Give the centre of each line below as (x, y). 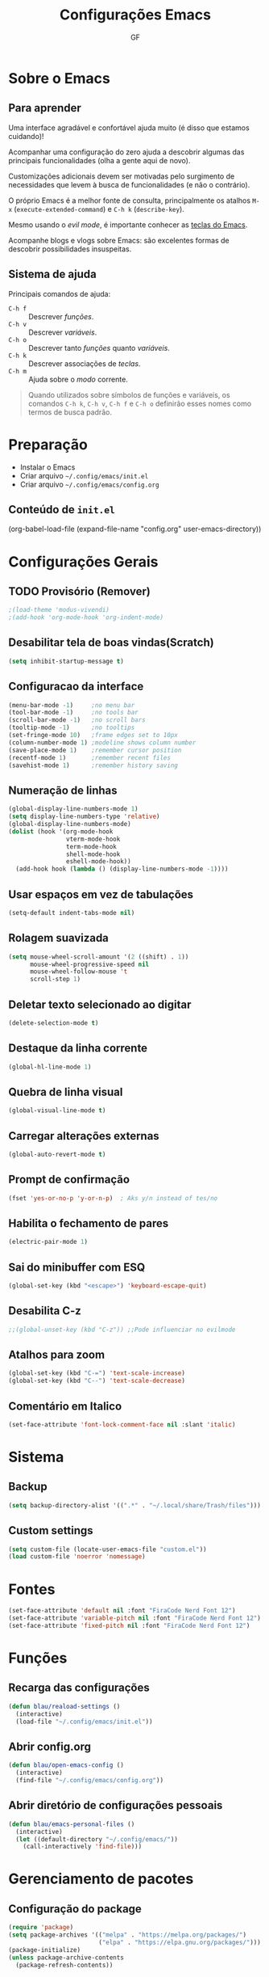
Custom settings (51, 1530)
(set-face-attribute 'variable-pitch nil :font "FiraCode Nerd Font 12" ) (135, 1618)
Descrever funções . (61, 316)
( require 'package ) (41, 1928)
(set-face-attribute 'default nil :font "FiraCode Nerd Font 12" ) (122, 1611)
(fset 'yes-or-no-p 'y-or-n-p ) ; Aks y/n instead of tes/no (113, 1198)
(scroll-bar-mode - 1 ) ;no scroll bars (77, 720)
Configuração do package (75, 1909)
